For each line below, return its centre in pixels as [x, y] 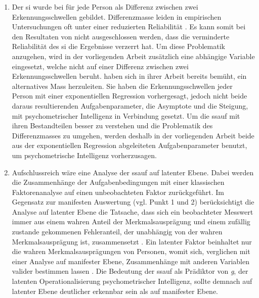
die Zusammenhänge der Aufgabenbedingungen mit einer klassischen [118, 182]
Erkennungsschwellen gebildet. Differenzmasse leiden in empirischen [117, 16]
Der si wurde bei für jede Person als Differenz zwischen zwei [105, 7]
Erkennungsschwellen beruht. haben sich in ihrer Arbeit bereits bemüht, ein [129, 76]
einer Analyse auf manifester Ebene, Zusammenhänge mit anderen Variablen [131, 261]
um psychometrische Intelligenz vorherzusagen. [84, 155]
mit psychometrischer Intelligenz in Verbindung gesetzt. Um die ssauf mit [126, 115]
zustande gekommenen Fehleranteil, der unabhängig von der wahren [117, 232]
